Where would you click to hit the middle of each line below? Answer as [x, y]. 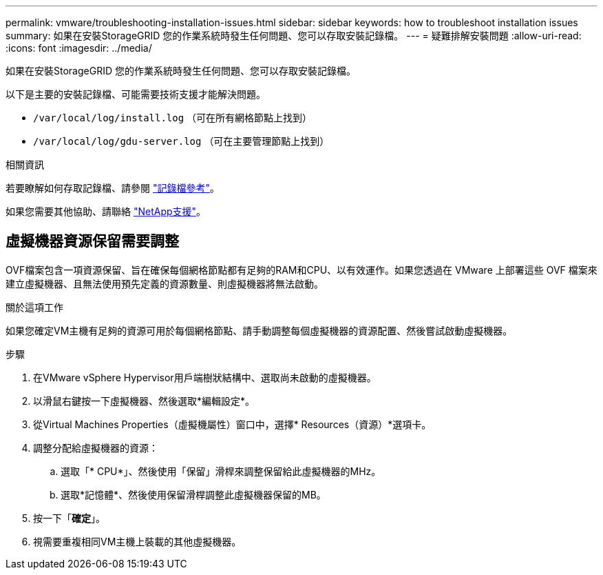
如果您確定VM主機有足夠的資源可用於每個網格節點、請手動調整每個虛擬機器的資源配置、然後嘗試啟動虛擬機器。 [259, 330]
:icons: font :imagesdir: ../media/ [79, 48]
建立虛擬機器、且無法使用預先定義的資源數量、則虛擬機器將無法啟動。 [165, 283]
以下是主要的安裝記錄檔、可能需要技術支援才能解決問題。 [136, 94]
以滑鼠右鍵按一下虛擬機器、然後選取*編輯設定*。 [144, 401]
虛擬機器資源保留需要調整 [92, 241]
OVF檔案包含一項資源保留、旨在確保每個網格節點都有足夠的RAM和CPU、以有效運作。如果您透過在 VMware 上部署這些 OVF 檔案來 [301, 270]
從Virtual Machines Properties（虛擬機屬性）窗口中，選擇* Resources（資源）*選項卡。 [232, 424]
